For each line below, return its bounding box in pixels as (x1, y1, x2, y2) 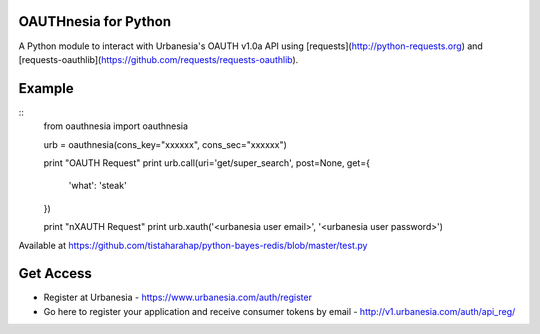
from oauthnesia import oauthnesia (43, 120, 189, 132)
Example (18, 80, 74, 97)
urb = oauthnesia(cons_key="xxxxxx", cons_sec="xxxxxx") (43, 138, 287, 150)
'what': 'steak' (68, 180, 127, 192)
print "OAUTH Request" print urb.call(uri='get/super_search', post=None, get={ (43, 156, 370, 169)
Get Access (18, 265, 92, 282)
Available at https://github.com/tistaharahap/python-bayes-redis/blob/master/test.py (18, 239, 368, 251)
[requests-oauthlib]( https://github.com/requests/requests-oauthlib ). (18, 53, 299, 65)
